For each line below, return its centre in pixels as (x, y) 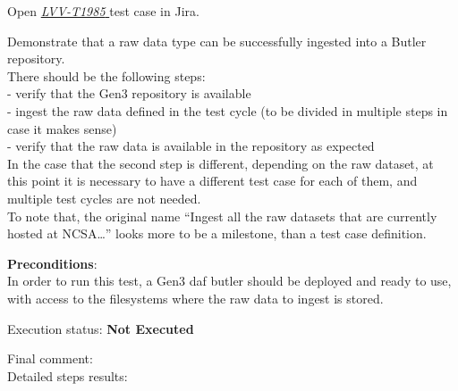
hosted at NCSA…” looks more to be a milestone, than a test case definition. (217, 233)
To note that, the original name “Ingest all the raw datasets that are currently (222, 216)
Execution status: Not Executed (101, 328)
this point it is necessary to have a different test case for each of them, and (212, 181)
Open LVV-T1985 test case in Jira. (103, 11)
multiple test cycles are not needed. (104, 198)
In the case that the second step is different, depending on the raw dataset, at (221, 163)
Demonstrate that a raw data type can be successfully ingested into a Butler (217, 41)
